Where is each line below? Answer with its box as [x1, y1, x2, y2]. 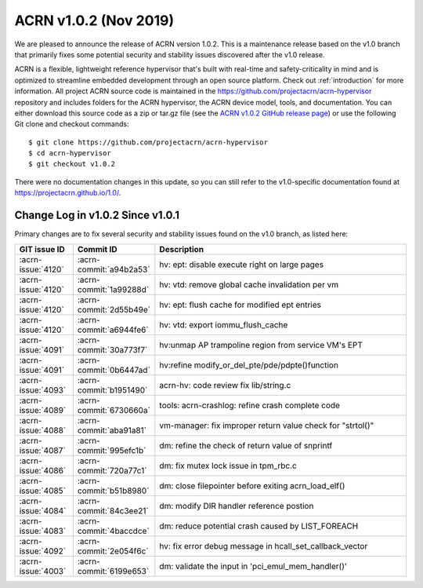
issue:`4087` [19, 444, 66, 455]
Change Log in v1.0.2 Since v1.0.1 [14, 209, 180, 222]
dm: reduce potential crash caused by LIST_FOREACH [159, 520, 359, 531]
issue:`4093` [19, 385, 67, 396]
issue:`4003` [19, 565, 67, 576]
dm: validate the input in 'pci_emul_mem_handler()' [159, 561, 348, 572]
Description [159, 243, 204, 254]
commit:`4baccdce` [77, 525, 150, 536]
